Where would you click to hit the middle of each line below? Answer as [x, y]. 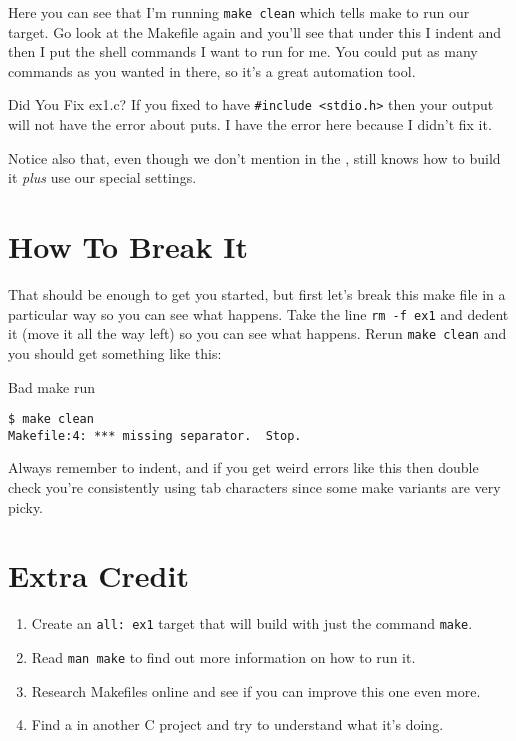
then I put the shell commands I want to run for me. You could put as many [243, 51]
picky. [26, 506]
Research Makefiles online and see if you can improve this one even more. [256, 690]
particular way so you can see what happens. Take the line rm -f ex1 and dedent [258, 313]
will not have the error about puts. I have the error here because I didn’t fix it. [250, 124]
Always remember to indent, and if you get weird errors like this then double [243, 467]
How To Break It [128, 246]
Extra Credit [98, 575]
